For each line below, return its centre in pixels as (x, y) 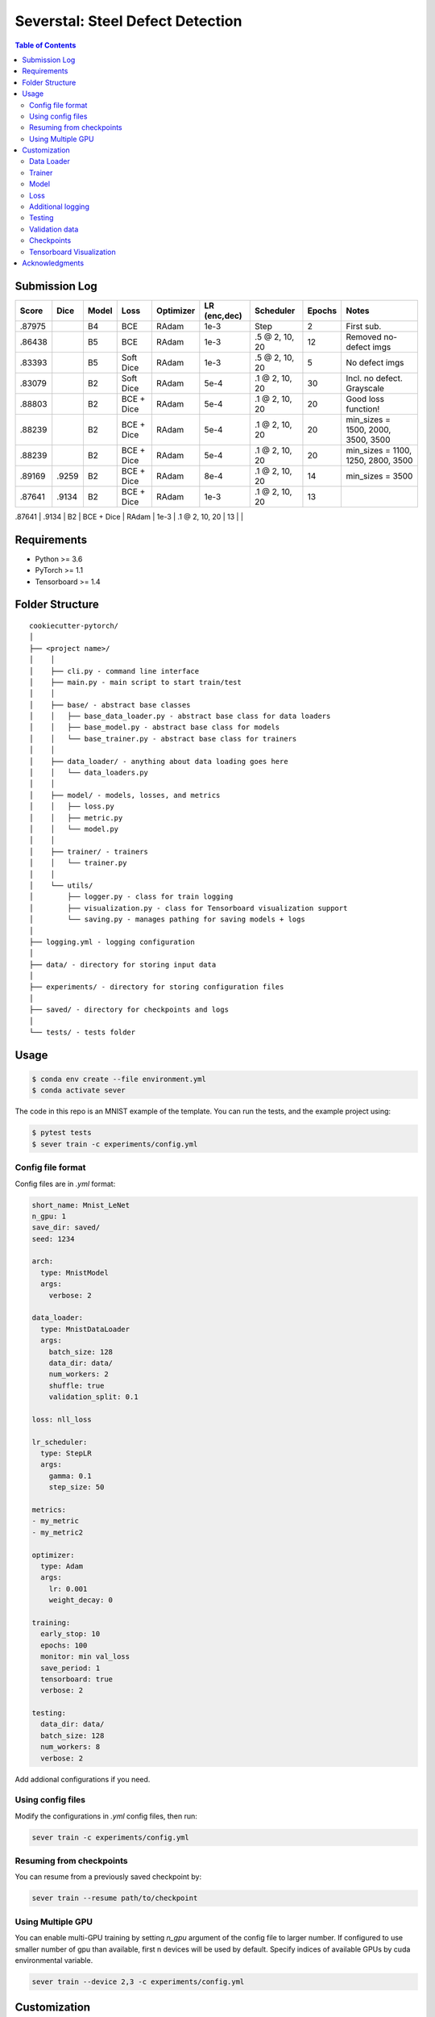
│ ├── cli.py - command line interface (114, 671)
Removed (364, 336)
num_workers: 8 (70, 1747)
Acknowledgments (53, 263)
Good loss (365, 399)
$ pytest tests (62, 1133)
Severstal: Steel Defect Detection (128, 21)
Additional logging (60, 207)
